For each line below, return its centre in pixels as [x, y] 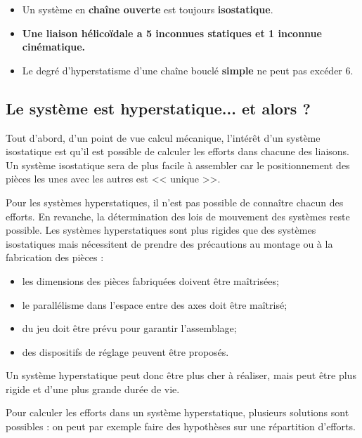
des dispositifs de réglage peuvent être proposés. [125, 351]
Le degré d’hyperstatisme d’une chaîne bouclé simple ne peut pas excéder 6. [188, 70]
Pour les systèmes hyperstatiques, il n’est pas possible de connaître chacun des [175, 202]
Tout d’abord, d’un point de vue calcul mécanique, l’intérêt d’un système [163, 137]
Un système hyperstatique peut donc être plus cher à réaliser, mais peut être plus [181, 375]
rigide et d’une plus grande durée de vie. [93, 389]
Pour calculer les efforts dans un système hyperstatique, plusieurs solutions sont [177, 412]
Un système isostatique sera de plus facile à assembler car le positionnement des [178, 165]
